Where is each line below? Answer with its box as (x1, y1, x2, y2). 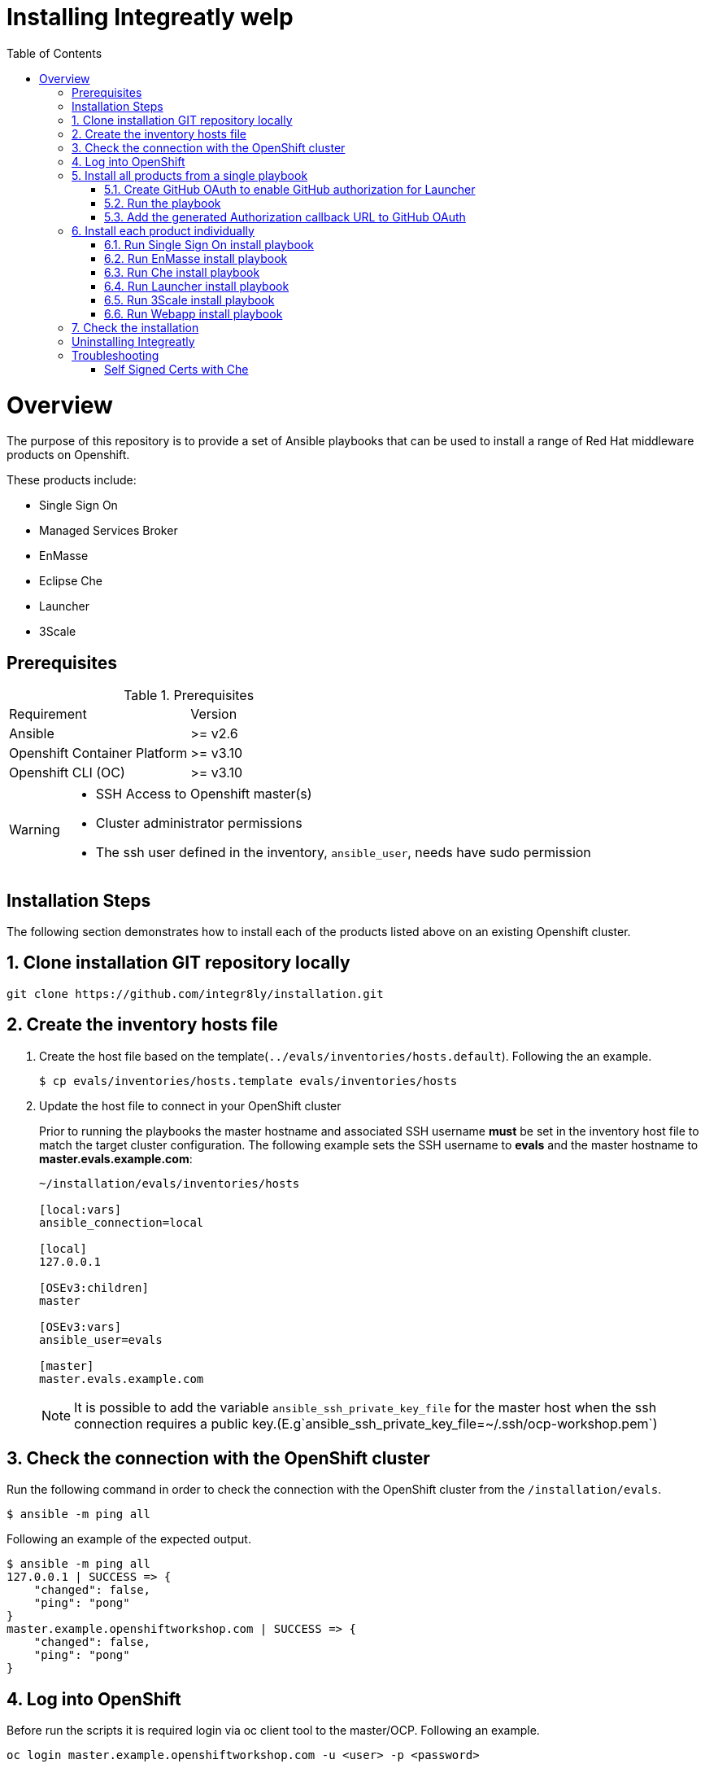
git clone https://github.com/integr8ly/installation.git (7, 987, 384, 1000)
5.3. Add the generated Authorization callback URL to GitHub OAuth (104, 209, 466, 224)
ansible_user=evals (39, 1333, 163, 1346)
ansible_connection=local (39, 1215, 204, 1229)
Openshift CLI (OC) (9, 764, 125, 781)
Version (190, 706, 237, 723)
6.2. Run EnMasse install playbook (104, 251, 288, 265)
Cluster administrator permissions (95, 815, 302, 832)
